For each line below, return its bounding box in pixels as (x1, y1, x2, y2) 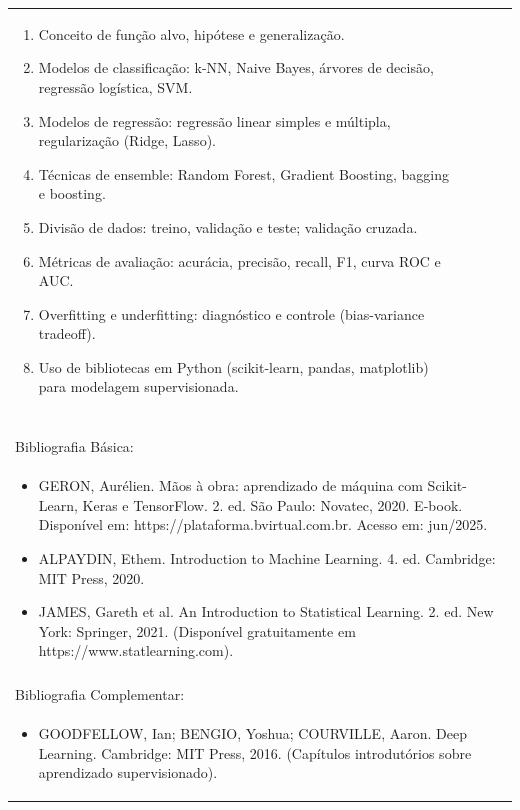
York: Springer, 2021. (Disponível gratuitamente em (38, 620, 356, 641)
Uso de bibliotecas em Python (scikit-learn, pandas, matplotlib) (38, 356, 429, 377)
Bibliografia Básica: (15, 436, 134, 457)
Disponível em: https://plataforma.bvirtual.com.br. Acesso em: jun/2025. (38, 514, 488, 535)
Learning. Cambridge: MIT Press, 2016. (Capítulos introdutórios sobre (38, 742, 472, 763)
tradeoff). (38, 323, 96, 344)
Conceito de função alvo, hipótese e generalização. (38, 23, 345, 44)
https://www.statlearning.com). (38, 640, 234, 661)
